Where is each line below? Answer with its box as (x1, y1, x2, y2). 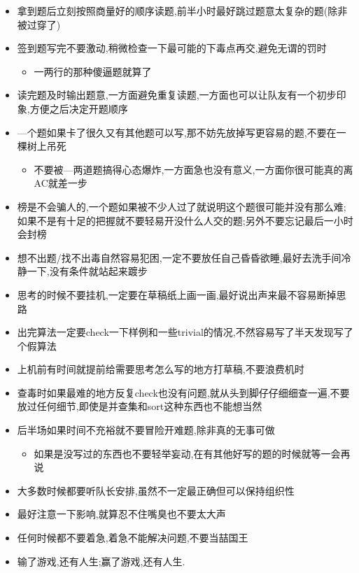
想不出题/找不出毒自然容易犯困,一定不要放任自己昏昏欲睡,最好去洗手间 (17, 250, 342, 264)
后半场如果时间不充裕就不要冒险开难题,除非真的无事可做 (17, 423, 275, 437)
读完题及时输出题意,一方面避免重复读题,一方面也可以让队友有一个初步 (17, 87, 337, 102)
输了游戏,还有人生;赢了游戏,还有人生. (17, 553, 185, 568)
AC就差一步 (34, 176, 87, 190)
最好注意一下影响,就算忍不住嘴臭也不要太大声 (17, 507, 226, 521)
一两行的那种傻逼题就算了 (34, 64, 152, 78)
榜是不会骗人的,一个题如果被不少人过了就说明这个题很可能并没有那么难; (17, 199, 346, 213)
